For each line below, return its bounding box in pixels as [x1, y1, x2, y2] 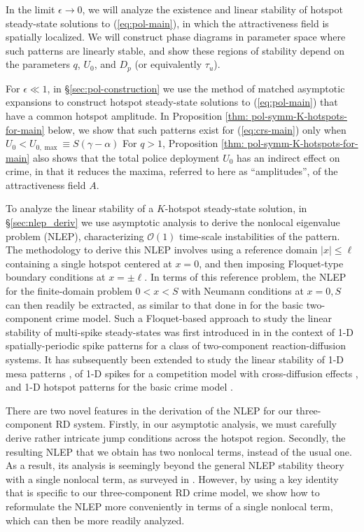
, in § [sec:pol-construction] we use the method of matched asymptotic [47, 80, 345, 95]
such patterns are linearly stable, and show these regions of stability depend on [6, 43, 345, 57]
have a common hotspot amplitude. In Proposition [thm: [6, 108, 248, 123]
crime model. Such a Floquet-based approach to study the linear [55, 311, 332, 325]
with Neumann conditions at [181, 283, 304, 297]
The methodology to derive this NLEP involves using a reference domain [6, 242, 318, 257]
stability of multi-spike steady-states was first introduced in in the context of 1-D [6, 324, 354, 339]
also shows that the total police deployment [32, 150, 220, 164]
